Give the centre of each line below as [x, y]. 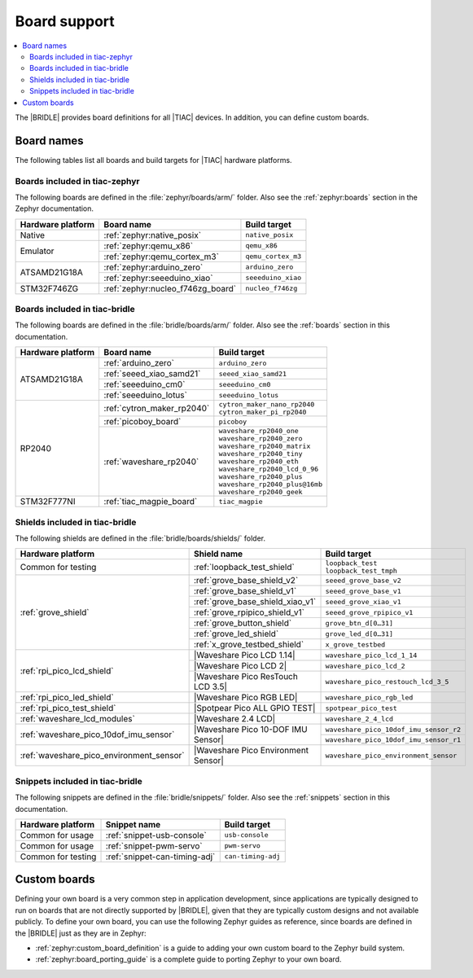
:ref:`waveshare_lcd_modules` [78, 719]
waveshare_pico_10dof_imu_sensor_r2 [393, 729]
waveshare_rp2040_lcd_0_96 [269, 469]
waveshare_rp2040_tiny [261, 454]
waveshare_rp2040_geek [261, 492]
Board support [65, 21]
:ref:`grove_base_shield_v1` [245, 591]
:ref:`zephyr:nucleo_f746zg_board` [170, 288]
